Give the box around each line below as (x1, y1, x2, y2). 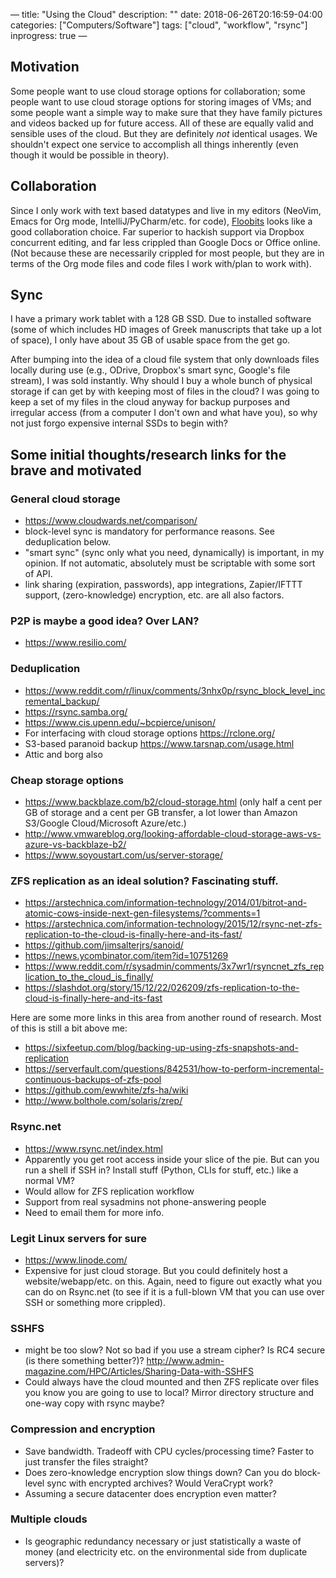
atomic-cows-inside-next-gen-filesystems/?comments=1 (24, 907, 261, 919)
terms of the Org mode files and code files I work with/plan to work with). (10, 257, 312, 269)
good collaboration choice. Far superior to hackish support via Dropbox (10, 225, 305, 238)
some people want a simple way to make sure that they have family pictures (10, 106, 323, 118)
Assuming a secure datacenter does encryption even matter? (24, 1487, 277, 1499)
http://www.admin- (146, 1355, 225, 1367)
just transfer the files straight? (24, 1455, 149, 1468)
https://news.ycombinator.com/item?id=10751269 (24, 950, 229, 962)
